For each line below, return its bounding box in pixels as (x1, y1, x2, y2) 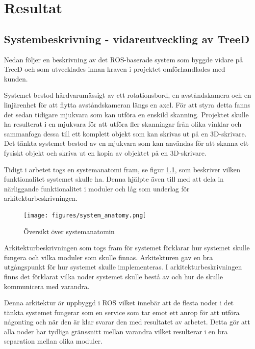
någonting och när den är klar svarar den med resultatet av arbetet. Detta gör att (4, 317, 250, 327)
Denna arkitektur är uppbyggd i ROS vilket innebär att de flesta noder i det (4, 297, 234, 308)
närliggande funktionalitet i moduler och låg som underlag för (4, 183, 190, 193)
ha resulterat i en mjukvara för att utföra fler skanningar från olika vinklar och (4, 119, 242, 129)
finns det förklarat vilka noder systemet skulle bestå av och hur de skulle (4, 271, 223, 281)
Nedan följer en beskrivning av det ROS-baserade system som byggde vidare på (4, 54, 243, 64)
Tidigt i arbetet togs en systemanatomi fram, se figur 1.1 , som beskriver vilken (4, 164, 241, 174)
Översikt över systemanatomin (24, 226, 115, 236)
